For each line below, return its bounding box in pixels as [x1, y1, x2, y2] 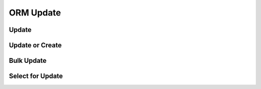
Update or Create [9, 41, 62, 49]
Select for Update [9, 72, 63, 80]
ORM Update [9, 7, 61, 18]
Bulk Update [9, 57, 47, 65]
